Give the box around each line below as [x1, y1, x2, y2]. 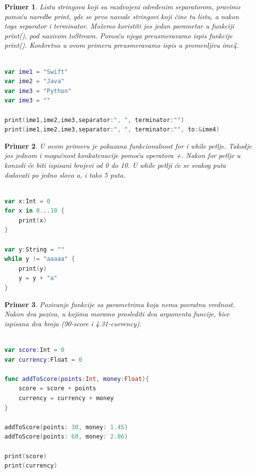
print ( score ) [4, 452, 47, 460]
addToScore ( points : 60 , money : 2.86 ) [4, 433, 128, 441]
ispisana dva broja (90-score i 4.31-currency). [4, 318, 142, 328]
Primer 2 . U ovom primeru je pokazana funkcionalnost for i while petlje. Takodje [4, 140, 252, 151]
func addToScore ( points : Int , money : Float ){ [4, 375, 149, 382]
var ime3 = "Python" [4, 87, 72, 95]
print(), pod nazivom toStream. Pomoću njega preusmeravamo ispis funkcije [4, 30, 233, 40]
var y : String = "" [4, 246, 64, 253]
